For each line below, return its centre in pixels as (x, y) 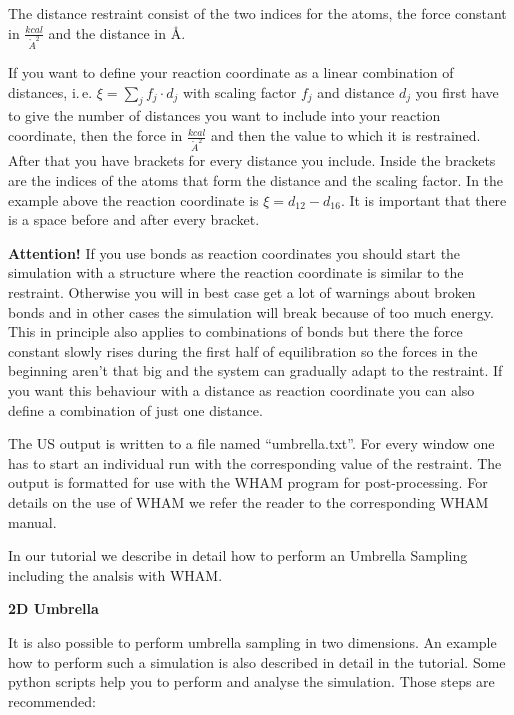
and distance (356, 91)
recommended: (52, 700)
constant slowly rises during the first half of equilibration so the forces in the (243, 350)
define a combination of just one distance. (135, 409)
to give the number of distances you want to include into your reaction (224, 115)
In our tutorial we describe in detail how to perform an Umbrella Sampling (238, 555)
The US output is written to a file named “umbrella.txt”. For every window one (251, 443)
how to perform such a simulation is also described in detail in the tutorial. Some (257, 661)
